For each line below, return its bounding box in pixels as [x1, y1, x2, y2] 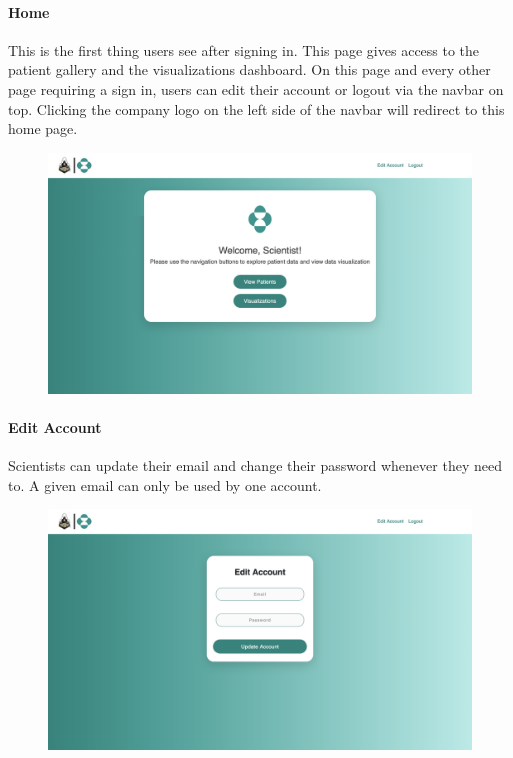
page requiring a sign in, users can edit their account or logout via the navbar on [8, 78, 504, 99]
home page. [8, 118, 78, 139]
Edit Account [8, 416, 102, 437]
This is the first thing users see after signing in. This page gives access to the [8, 39, 480, 60]
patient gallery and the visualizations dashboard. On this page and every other [8, 59, 491, 80]
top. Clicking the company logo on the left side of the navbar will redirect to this [8, 98, 505, 119]
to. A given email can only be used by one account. [8, 474, 322, 495]
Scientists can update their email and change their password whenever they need [8, 455, 502, 476]
